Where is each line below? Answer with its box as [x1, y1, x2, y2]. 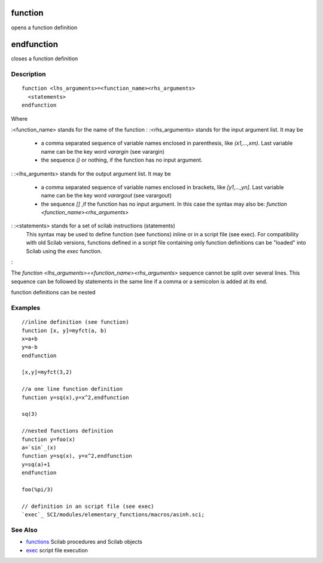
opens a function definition [11, 24, 78, 31]
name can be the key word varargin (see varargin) [41, 148, 164, 155]
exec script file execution [26, 546, 88, 553]
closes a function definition [11, 55, 78, 62]
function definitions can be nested [11, 289, 96, 296]
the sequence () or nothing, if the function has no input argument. [41, 156, 203, 164]
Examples [11, 303, 41, 312]
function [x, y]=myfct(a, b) [22, 327, 107, 334]
